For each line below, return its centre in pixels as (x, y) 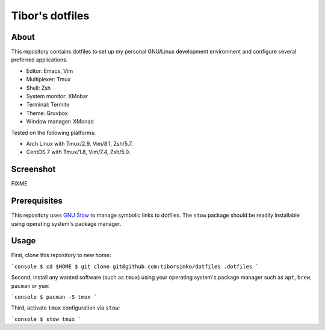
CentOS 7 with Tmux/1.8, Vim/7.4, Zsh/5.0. (78, 152)
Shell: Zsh (39, 88)
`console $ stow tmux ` (46, 319)
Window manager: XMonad (60, 122)
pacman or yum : (30, 285)
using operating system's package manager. (66, 223)
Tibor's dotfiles (50, 16)
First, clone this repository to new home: (61, 255)
